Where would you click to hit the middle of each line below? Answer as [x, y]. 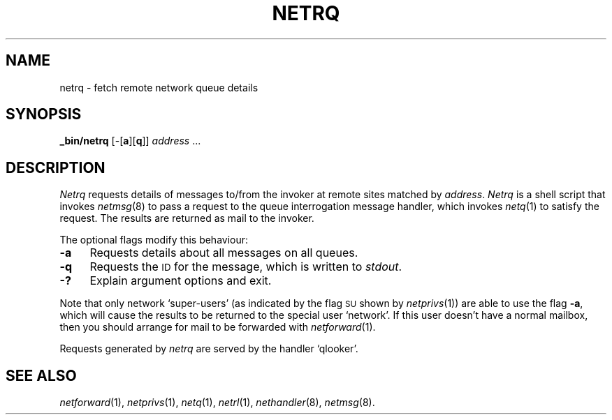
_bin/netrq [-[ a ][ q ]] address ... [130, 141]
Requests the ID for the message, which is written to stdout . [246, 267]
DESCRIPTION [56, 167]
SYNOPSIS [44, 114]
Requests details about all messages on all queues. [224, 253]
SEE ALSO [41, 375]
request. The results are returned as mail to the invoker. [187, 218]
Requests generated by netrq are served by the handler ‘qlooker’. [209, 349]
